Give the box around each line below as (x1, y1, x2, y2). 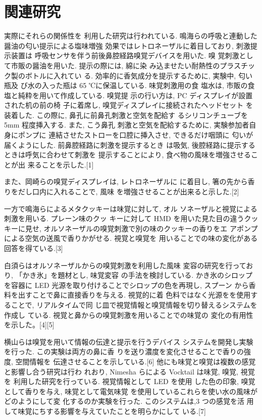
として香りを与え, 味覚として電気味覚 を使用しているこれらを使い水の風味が (4, 386, 257, 396)
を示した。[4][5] (4, 319, 55, 330)
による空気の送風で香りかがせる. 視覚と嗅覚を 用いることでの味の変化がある (4, 233, 258, 243)
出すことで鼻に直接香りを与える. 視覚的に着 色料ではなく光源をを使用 (18, 289, 251, 300)
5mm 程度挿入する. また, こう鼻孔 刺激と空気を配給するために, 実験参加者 (4, 119, 249, 130)
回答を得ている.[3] (4, 243, 63, 253)
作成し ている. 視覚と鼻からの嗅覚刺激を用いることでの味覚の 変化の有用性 (4, 309, 253, 320)
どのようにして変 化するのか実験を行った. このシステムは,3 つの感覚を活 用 (4, 396, 254, 406)
